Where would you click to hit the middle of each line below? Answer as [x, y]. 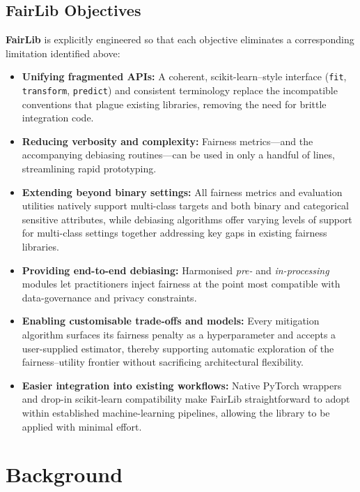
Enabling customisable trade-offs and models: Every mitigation [171, 321]
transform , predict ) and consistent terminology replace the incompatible [180, 90]
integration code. [58, 118]
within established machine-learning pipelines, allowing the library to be [176, 412]
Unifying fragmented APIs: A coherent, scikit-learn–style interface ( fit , [184, 76]
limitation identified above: [63, 53]
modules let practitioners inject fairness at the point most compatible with [181, 284]
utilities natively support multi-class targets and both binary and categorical [185, 206]
